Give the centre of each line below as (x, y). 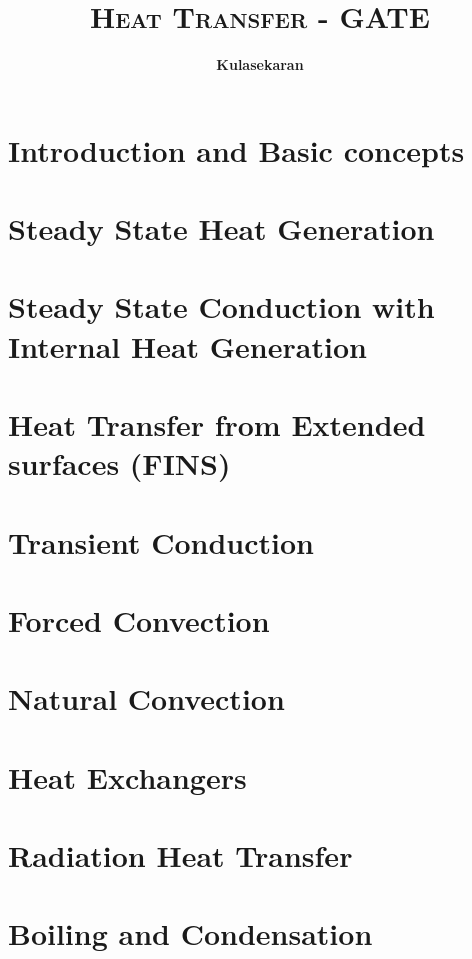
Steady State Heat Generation (221, 228)
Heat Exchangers (127, 776)
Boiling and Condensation (190, 933)
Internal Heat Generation (187, 345)
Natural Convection (146, 698)
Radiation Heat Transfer (180, 855)
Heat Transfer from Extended (217, 424)
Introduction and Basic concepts (236, 149)
